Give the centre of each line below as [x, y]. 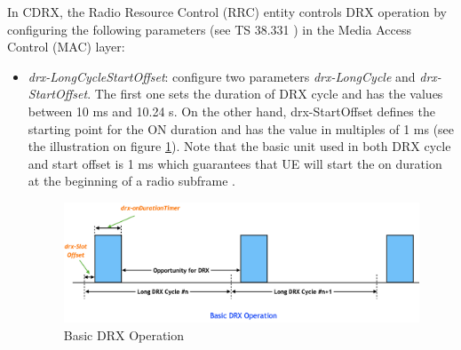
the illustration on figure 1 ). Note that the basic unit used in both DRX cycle [239, 146]
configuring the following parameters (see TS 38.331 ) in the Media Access [209, 29]
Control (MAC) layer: [66, 47]
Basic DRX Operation [124, 334]
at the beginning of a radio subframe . [131, 181]
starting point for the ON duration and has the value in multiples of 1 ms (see [241, 128]
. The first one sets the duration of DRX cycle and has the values [265, 94]
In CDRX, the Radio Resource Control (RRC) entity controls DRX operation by [227, 12]
